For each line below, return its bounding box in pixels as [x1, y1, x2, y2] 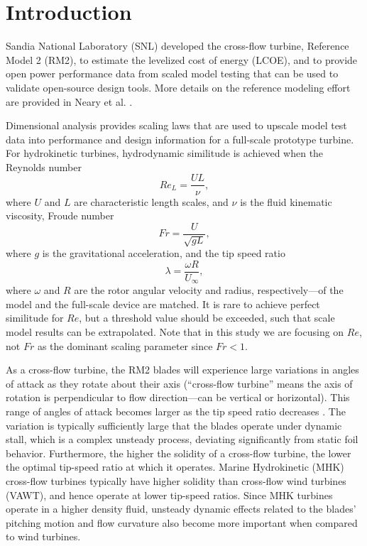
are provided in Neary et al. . [6, 94, 133, 109]
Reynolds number [6, 159, 82, 174]
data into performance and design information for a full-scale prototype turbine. [6, 131, 354, 146]
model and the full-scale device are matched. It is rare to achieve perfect [6, 296, 320, 311]
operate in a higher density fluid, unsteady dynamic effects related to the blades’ [6, 501, 356, 516]
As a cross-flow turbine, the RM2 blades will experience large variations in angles [6, 362, 359, 377]
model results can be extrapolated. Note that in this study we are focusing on [6, 324, 344, 339]
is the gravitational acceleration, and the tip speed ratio [42, 246, 285, 261]
